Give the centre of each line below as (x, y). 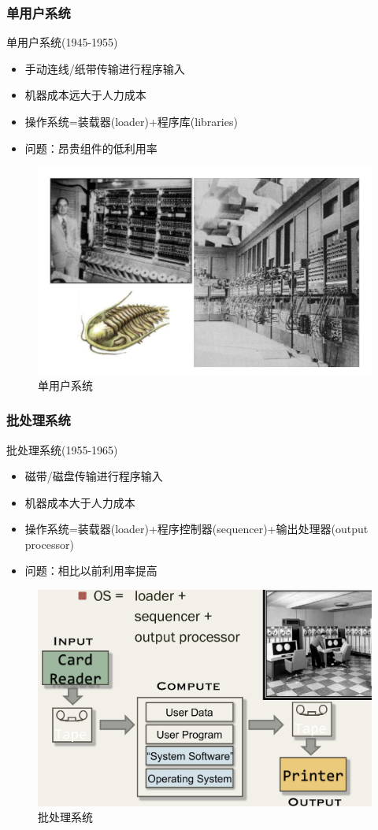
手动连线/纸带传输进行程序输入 (105, 68)
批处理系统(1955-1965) (62, 449)
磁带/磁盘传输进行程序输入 (94, 476)
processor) (49, 544)
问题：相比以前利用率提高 (91, 571)
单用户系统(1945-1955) (62, 42)
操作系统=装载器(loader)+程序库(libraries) (131, 121)
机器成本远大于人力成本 (85, 95)
